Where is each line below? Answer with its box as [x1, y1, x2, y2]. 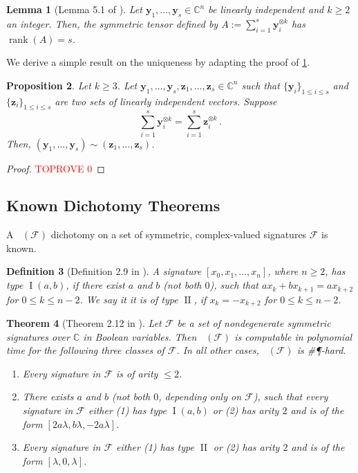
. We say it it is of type [79, 292, 178, 306]
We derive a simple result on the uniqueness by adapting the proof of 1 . [6, 55, 310, 69]
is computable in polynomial [234, 329, 352, 343]
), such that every [253, 389, 328, 404]
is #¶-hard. [296, 343, 346, 357]
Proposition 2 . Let [6, 78, 91, 92]
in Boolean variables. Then [83, 329, 197, 343]
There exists [22, 389, 74, 404]
